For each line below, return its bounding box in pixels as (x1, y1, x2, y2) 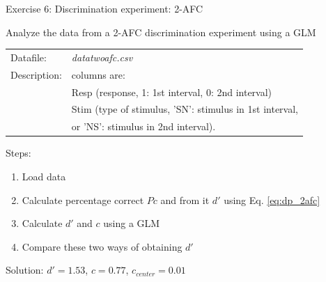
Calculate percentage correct (22, 192, 144, 207)
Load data (22, 169, 66, 183)
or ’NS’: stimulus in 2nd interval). (71, 119, 216, 134)
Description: (10, 67, 62, 81)
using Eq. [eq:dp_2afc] (224, 192, 320, 207)
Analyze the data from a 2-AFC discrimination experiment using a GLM (6, 24, 316, 39)
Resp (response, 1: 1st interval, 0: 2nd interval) (71, 84, 272, 99)
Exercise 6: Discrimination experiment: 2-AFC (6, 1, 203, 15)
